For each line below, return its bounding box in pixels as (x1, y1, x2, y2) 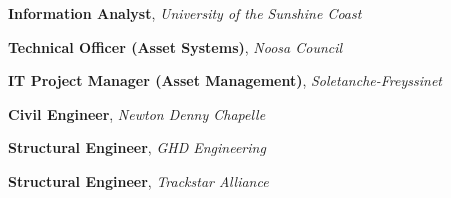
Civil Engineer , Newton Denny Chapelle (8, 103, 266, 124)
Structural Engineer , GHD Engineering (8, 137, 266, 158)
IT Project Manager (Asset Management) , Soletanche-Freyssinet (8, 70, 442, 91)
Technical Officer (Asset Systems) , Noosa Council (8, 36, 343, 57)
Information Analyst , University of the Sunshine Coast (8, 3, 362, 23)
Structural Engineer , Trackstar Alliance (8, 170, 269, 191)
